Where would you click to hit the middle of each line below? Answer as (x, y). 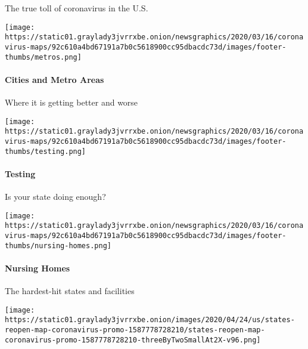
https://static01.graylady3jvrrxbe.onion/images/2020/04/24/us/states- (150, 320)
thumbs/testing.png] (46, 151)
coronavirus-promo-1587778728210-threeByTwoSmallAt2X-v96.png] (133, 340)
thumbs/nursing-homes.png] (58, 245)
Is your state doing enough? (55, 197)
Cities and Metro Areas (55, 79)
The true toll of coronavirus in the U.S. (77, 8)
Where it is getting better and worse (71, 102)
